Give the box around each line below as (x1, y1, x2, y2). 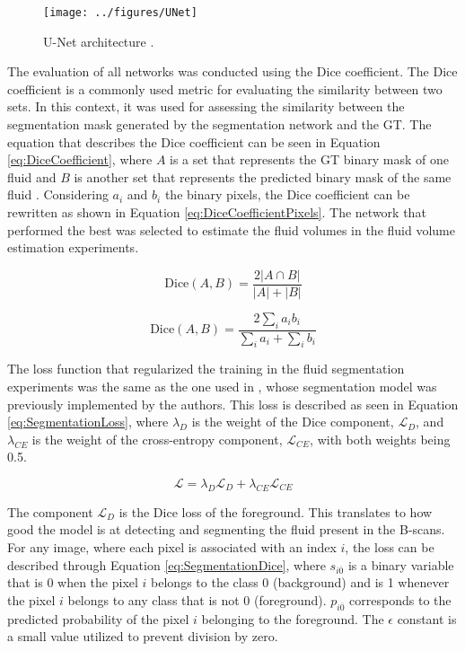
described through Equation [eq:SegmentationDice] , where (7, 555, 326, 574)
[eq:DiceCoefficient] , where (7, 150, 153, 169)
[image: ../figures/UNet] (43, 6, 197, 19)
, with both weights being (310, 429, 451, 448)
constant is (397, 609, 457, 628)
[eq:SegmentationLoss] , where (7, 412, 169, 431)
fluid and (7, 167, 57, 186)
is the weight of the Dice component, (191, 412, 394, 431)
